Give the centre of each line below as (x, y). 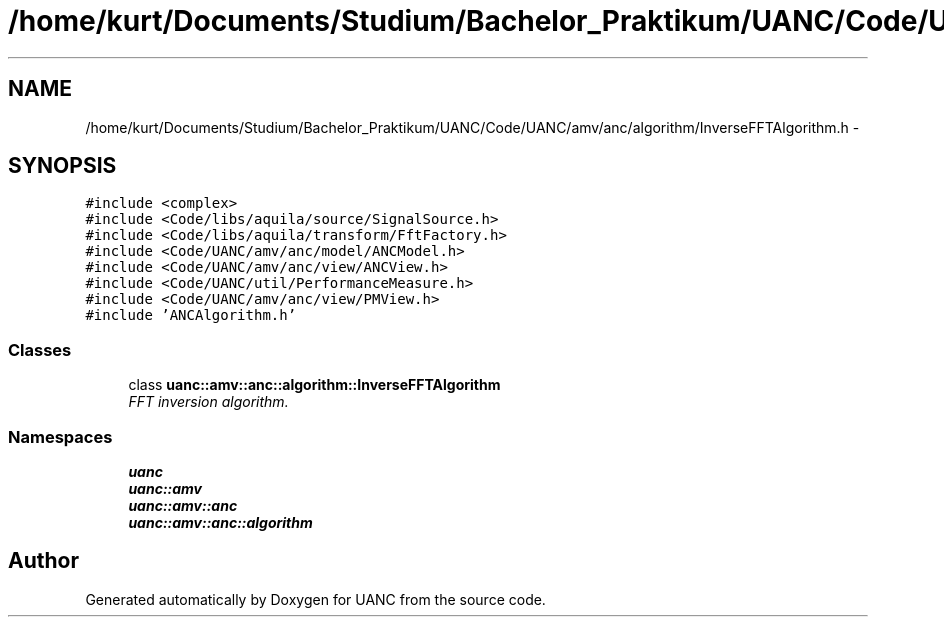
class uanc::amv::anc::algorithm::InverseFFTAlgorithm (314, 385)
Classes (40, 349)
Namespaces (60, 436)
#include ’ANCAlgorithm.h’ (191, 315)
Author (43, 561)
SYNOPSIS (62, 166)
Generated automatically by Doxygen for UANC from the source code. (315, 599)
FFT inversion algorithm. (208, 402)
